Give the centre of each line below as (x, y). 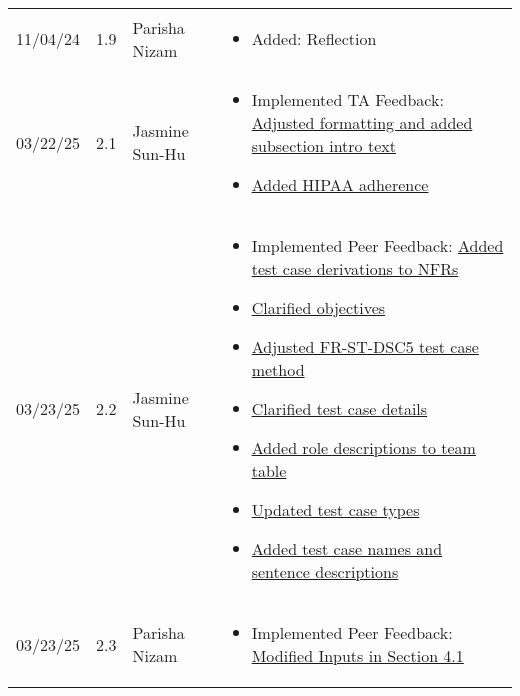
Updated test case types (335, 509)
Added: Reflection (314, 38)
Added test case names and (347, 548)
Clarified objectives (318, 307)
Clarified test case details (339, 408)
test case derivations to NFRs (355, 268)
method (278, 369)
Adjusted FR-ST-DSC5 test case (365, 346)
